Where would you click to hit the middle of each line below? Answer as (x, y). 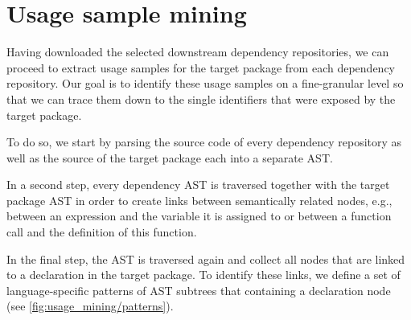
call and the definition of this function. (102, 232)
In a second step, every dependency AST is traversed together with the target (198, 185)
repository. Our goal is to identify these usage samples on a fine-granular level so (205, 83)
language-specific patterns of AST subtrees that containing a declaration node (199, 290)
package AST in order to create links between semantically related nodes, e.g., (199, 200)
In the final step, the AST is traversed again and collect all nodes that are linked (206, 258)
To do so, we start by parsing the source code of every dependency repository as (204, 142)
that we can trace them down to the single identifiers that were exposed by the (201, 98)
